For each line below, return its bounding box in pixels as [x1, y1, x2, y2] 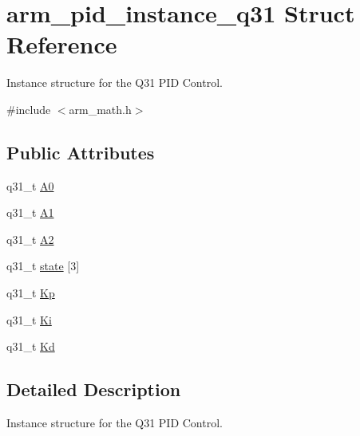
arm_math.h [69, 100, 132, 117]
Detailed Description [6, 377, 181, 402]
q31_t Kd [6, 338, 55, 355]
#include [6, 100, 51, 117]
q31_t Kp [6, 285, 55, 301]
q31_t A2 [6, 230, 54, 247]
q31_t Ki [6, 311, 52, 328]
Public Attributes [6, 139, 155, 164]
